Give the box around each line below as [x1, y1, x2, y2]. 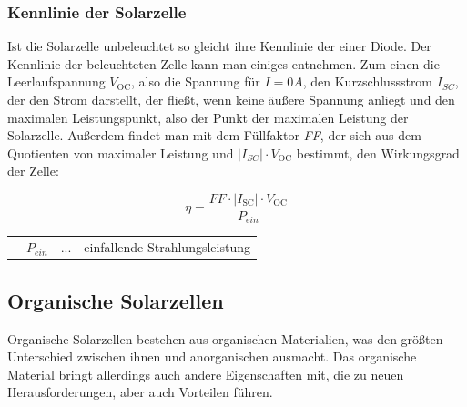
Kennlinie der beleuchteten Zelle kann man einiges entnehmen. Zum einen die [7, 54, 440, 73]
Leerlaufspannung [7, 72, 106, 91]
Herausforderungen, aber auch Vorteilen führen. [7, 382, 273, 402]
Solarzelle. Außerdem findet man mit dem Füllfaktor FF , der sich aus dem [7, 126, 421, 145]
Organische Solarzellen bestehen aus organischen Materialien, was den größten [7, 329, 443, 348]
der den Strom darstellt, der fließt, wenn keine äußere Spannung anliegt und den [7, 90, 455, 108]
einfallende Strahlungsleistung [84, 238, 250, 257]
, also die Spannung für [131, 72, 260, 91]
